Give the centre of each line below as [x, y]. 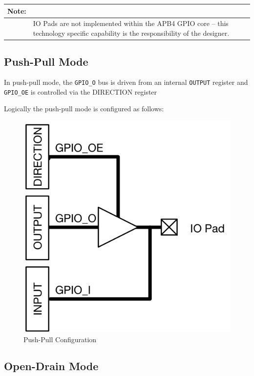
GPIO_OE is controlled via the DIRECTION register [81, 91]
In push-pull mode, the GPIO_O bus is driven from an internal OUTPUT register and [126, 82]
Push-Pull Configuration [60, 339]
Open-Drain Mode [51, 365]
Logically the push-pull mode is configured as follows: [84, 108]
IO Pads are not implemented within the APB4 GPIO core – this [131, 23]
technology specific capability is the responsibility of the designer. [131, 33]
